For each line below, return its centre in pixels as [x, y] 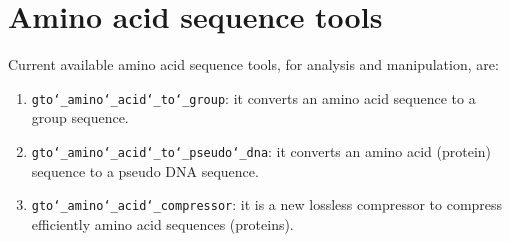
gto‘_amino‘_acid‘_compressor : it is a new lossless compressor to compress [267, 204]
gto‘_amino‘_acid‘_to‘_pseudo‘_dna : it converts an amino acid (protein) [261, 150]
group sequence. [80, 117]
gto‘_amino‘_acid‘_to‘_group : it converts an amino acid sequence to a [253, 97]
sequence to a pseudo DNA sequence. [145, 170]
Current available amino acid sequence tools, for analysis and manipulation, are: [253, 64]
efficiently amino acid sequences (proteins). [162, 223]
